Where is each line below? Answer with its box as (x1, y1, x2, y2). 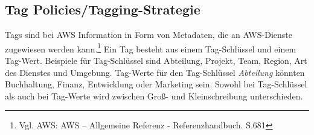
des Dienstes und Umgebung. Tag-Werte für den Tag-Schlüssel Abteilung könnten (5, 66, 305, 78)
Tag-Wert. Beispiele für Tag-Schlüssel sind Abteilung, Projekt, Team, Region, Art (5, 54, 307, 67)
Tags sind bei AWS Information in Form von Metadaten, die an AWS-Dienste (5, 28, 292, 41)
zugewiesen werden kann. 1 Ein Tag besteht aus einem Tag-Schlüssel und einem (5, 40, 296, 55)
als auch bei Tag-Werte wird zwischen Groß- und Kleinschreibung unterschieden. (5, 89, 303, 102)
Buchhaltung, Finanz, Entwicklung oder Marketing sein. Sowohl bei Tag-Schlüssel (5, 78, 307, 90)
